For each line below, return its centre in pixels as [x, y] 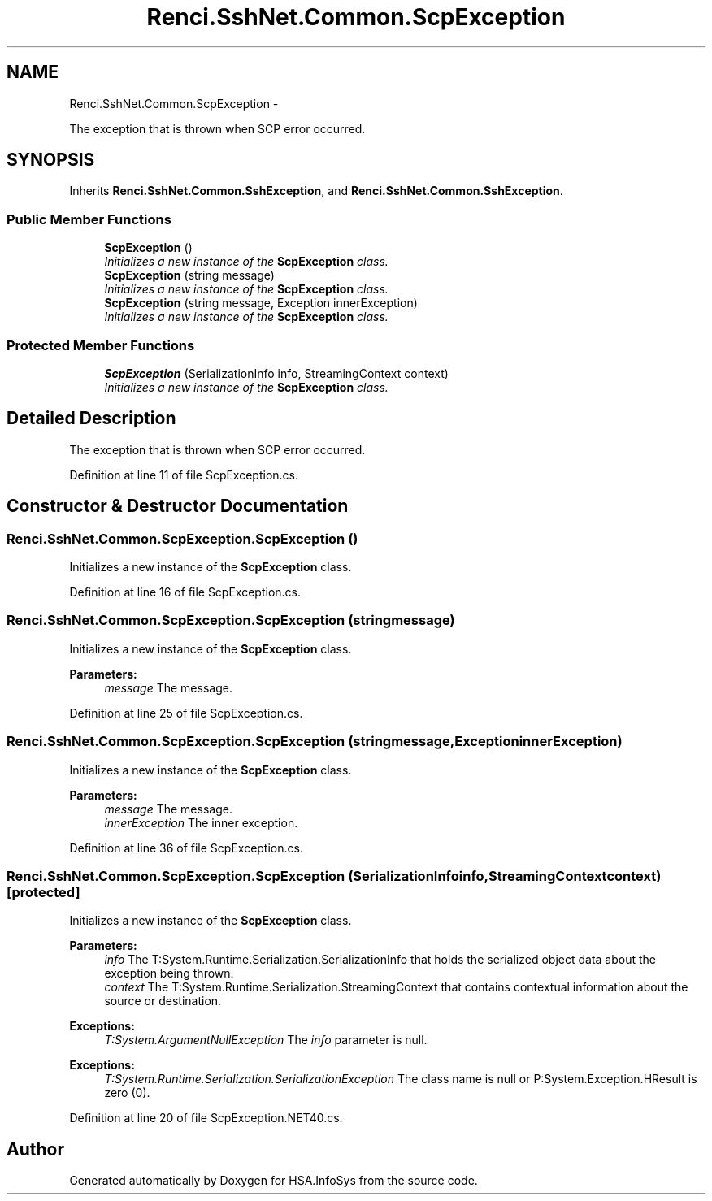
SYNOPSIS [51, 160]
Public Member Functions [89, 219]
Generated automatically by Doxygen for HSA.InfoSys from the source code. [274, 1181]
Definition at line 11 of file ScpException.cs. [184, 475]
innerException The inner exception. [201, 822]
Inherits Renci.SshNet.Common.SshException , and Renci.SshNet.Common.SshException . [316, 191]
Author [35, 1149]
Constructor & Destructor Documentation [178, 506]
